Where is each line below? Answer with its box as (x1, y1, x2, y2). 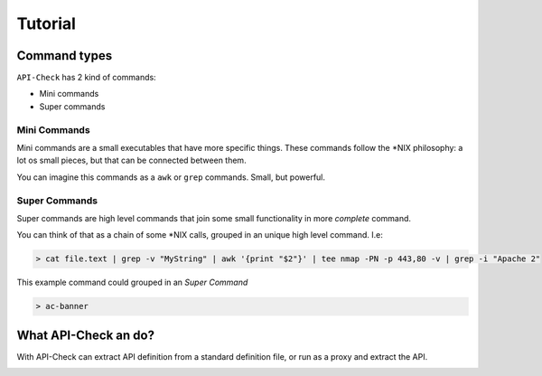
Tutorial (16, 14, 77, 33)
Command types (16, 48, 113, 63)
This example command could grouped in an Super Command (16, 277, 248, 288)
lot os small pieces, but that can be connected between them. (16, 155, 248, 166)
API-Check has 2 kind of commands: (16, 72, 157, 83)
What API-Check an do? (16, 327, 155, 343)
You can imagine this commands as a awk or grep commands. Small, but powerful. (16, 172, 325, 183)
